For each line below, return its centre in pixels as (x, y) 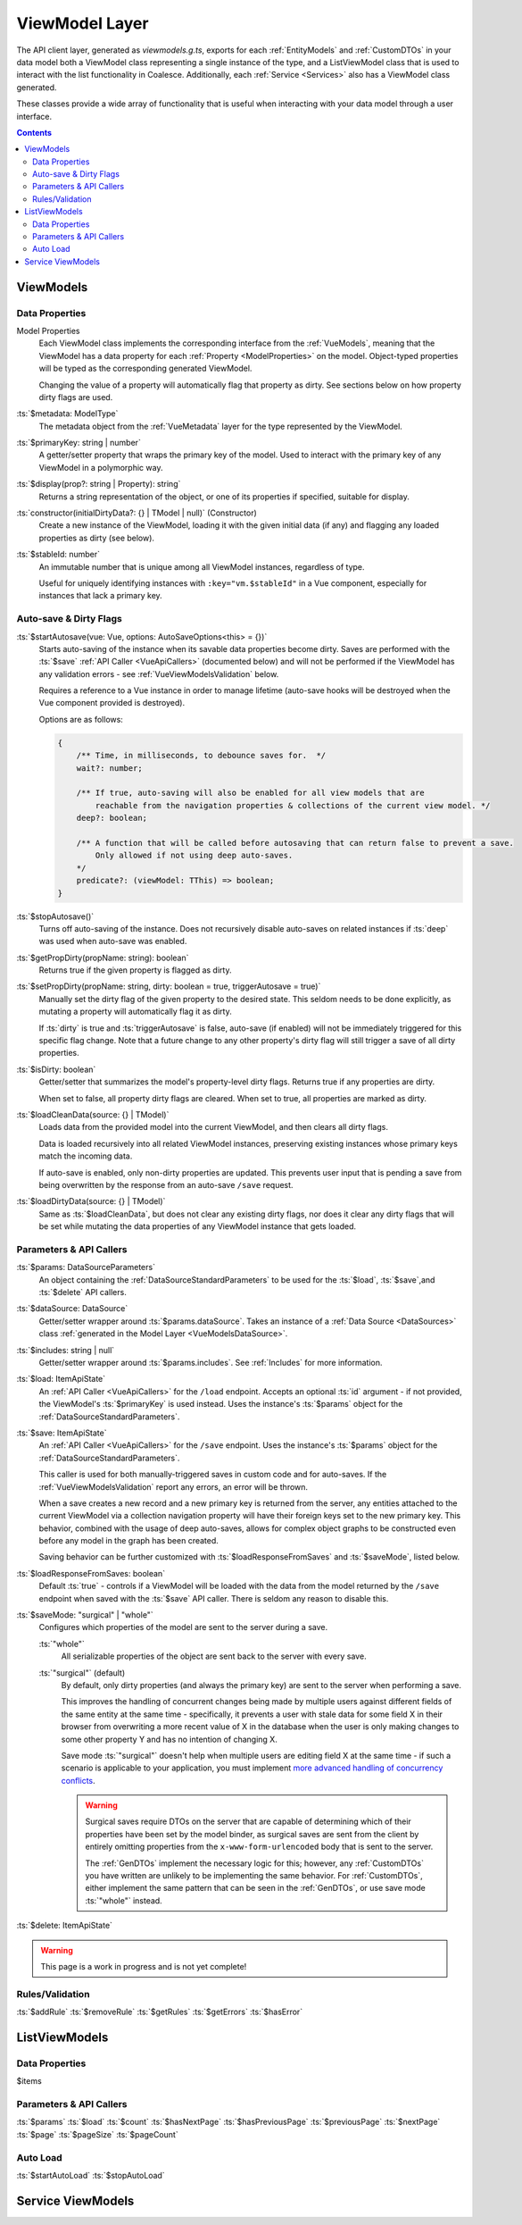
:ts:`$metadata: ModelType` (67, 414)
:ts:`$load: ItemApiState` (61, 1379)
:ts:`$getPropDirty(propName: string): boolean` (103, 958)
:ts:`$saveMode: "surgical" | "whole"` (85, 1615)
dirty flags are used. (76, 397)
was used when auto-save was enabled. (113, 941)
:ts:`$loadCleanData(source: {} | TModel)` (93, 1114)
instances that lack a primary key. (100, 596)
